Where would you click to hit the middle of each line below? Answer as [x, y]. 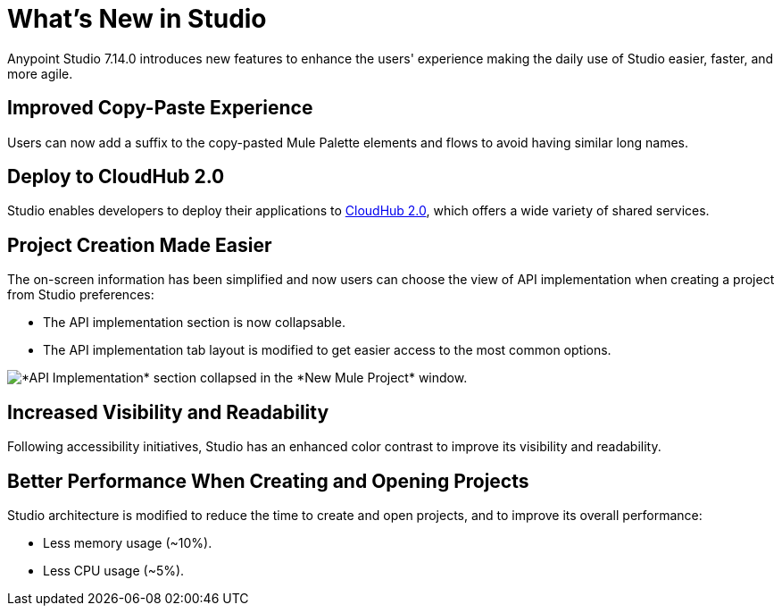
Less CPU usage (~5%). [114, 570]
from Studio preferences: [81, 295]
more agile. [40, 73]
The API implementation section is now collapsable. [194, 323]
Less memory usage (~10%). [128, 542]
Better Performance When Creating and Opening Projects [268, 481]
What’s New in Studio [137, 19]
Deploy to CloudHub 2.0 [116, 177]
